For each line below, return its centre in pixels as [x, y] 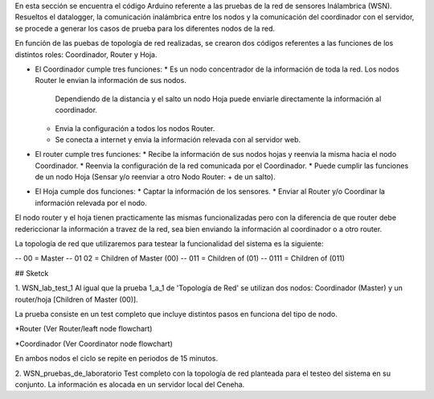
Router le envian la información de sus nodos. [111, 80]
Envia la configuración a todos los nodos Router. [135, 128]
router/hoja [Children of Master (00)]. [76, 299]
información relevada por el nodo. [91, 203]
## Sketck [32, 273]
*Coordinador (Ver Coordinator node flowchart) [94, 343]
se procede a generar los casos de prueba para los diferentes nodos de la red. [145, 28]
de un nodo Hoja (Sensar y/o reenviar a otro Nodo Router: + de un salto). [156, 177]
